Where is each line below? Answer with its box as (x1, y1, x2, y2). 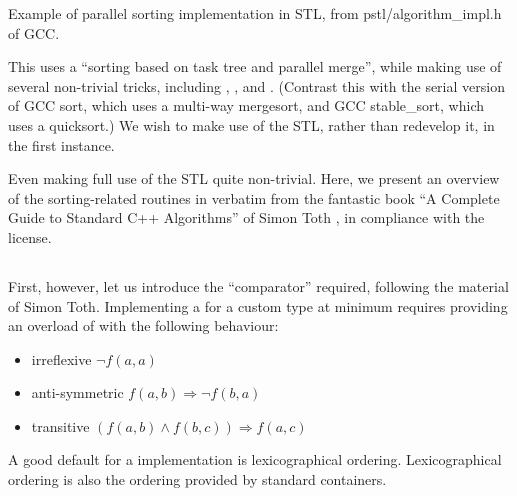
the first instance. (8, 134, 115, 155)
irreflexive (31, 348, 92, 369)
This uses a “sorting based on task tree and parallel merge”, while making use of (8, 56, 502, 77)
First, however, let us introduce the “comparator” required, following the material (8, 275, 509, 296)
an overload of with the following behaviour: (8, 315, 279, 336)
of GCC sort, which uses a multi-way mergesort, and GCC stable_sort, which (8, 95, 484, 116)
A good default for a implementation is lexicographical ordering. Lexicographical (8, 449, 502, 470)
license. (8, 226, 52, 247)
